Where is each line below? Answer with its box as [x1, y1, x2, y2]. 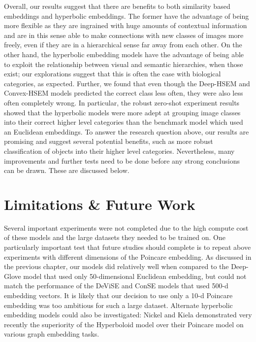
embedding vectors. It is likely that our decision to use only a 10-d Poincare [4, 290, 233, 300]
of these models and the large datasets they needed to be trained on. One [4, 232, 225, 242]
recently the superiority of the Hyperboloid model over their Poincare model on [4, 319, 244, 329]
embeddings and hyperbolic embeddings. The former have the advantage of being [4, 10, 249, 21]
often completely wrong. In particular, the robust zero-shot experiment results [4, 97, 240, 107]
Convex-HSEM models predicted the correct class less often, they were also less [4, 88, 243, 98]
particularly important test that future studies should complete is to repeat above [4, 242, 251, 252]
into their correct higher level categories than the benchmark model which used [4, 117, 243, 127]
